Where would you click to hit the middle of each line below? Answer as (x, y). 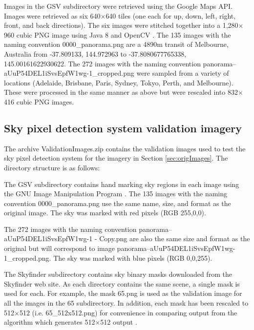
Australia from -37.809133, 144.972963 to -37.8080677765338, (95, 53)
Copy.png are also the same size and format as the (175, 238)
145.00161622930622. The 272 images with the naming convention (102, 63)
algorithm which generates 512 (50, 322)
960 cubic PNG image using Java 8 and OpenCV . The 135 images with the (117, 34)
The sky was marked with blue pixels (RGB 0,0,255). (133, 258)
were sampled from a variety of (183, 73)
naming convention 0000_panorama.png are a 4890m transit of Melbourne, (116, 44)
